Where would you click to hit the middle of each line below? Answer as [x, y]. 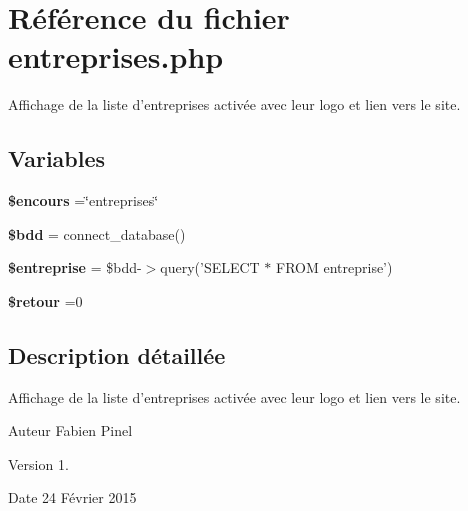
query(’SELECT [210, 267]
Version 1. [38, 463]
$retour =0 [45, 300]
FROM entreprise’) [334, 267]
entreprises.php [116, 56]
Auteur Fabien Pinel [70, 430]
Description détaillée [117, 354]
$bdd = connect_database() [97, 233]
